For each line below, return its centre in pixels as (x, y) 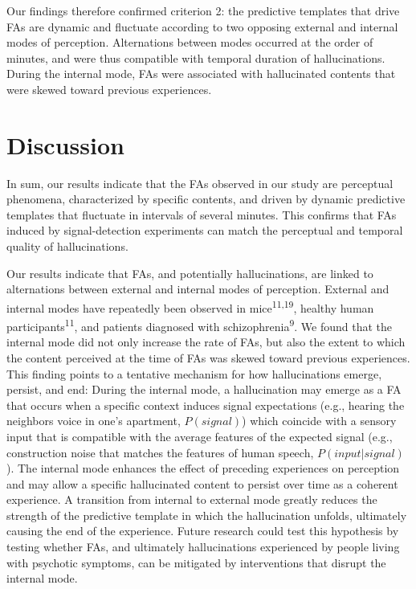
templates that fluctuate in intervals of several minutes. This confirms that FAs (202, 214)
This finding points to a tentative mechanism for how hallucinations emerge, (194, 373)
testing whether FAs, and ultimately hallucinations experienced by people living (203, 547)
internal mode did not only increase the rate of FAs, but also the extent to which (206, 342)
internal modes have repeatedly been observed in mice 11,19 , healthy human (190, 306)
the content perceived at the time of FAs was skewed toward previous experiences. (208, 357)
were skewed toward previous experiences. (109, 89)
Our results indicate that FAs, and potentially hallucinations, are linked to (190, 273)
